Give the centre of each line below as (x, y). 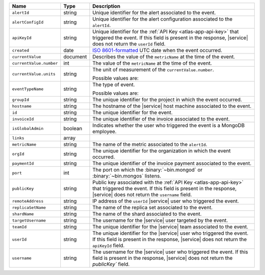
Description (106, 6)
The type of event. (114, 85)
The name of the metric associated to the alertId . (150, 144)
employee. (105, 131)
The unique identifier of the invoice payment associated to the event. (172, 163)
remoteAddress (28, 201)
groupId (21, 100)
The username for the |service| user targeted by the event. (160, 220)
